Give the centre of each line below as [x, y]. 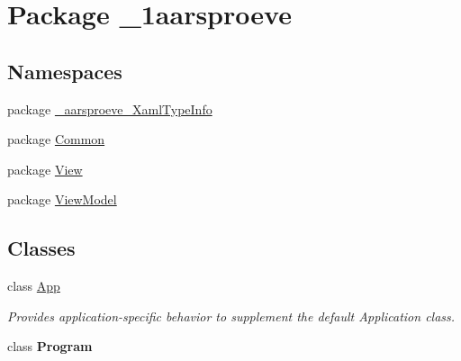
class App [34, 286]
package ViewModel [62, 199]
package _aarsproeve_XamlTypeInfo [110, 108]
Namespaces [65, 71]
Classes [41, 248]
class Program [50, 346]
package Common [56, 139]
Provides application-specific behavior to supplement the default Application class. [231, 316]
